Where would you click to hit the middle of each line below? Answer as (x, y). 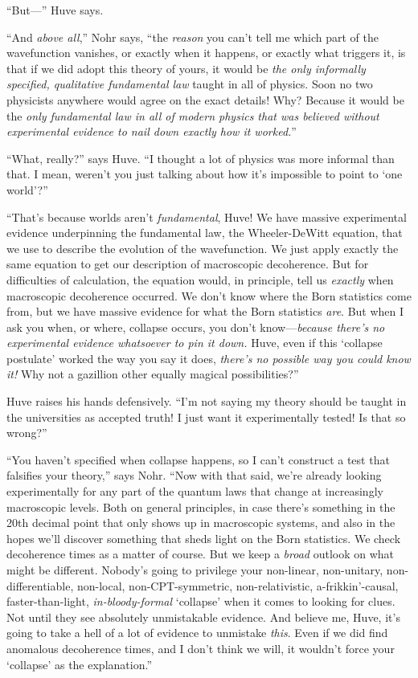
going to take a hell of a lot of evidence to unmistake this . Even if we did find (197, 633)
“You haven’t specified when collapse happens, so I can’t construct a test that (198, 459)
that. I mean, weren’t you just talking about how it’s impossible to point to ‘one (205, 174)
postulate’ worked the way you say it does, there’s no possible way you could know (209, 358)
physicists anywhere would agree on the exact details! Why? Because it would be (205, 99)
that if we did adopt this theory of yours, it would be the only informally (186, 68)
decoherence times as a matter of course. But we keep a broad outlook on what (201, 554)
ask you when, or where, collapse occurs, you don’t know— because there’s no (196, 327)
